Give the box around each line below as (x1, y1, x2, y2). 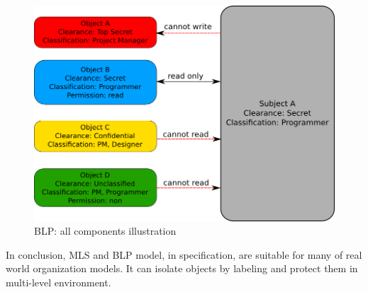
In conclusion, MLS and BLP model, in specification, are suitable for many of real (6, 247, 362, 262)
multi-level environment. (6, 274, 111, 289)
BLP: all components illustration (34, 223, 177, 238)
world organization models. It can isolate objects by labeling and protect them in (6, 261, 358, 276)
